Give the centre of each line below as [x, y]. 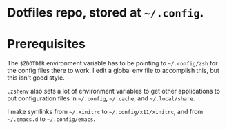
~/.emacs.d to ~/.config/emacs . [51, 119]
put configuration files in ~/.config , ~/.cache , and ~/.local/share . [101, 98]
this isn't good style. [36, 78]
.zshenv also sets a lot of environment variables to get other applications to [114, 91]
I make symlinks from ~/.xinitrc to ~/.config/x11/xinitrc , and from [105, 112]
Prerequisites [47, 44]
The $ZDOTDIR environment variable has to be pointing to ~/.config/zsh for [112, 63]
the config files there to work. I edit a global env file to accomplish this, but [113, 71]
